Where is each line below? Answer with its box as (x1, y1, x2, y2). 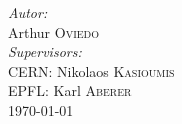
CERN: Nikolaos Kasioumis (8, 60, 175, 81)
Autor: (8, 2, 48, 22)
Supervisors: (8, 41, 82, 62)
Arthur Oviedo (8, 21, 99, 42)
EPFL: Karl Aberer (8, 80, 132, 101)
